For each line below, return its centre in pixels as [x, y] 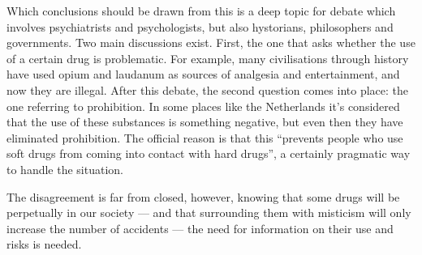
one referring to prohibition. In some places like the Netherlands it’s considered [203, 106]
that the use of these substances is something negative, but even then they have [205, 122]
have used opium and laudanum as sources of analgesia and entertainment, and [203, 74]
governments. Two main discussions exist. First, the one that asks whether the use [211, 42]
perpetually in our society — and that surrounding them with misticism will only [209, 212]
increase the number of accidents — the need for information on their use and [200, 228]
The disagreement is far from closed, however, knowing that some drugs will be [203, 196]
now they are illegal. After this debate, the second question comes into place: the [208, 89]
